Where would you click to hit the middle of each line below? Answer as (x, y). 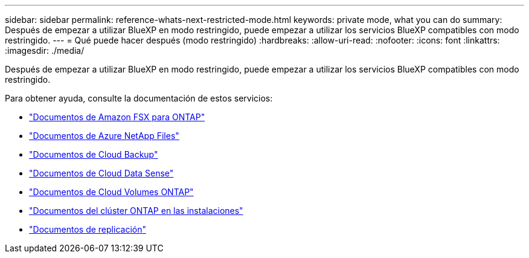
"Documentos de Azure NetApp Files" (104, 136)
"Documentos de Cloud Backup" (94, 154)
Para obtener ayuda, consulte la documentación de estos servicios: (139, 98)
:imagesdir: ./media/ (45, 50)
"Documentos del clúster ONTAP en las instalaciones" (136, 211)
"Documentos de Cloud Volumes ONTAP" (111, 192)
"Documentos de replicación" (88, 229)
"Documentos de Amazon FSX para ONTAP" (117, 117)
